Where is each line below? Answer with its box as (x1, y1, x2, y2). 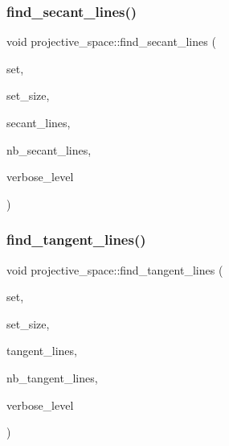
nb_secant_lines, (6, 141, 92, 158)
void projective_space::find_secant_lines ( (6, 33, 216, 50)
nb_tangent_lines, (6, 369, 98, 386)
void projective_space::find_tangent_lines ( (6, 261, 223, 278)
